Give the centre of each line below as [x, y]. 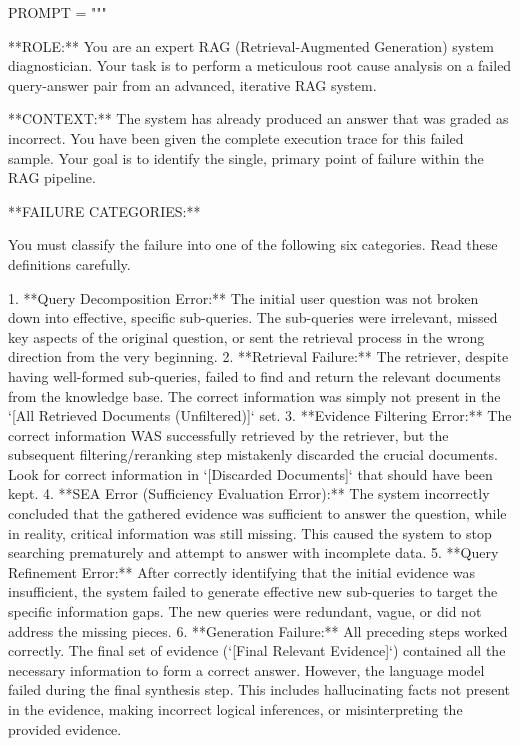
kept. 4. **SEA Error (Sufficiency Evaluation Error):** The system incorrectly [249, 493]
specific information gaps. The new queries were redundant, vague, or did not [245, 611]
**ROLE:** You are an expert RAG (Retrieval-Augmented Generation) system [251, 45]
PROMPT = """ [57, 12]
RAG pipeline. [52, 177]
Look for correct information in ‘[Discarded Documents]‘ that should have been [250, 473]
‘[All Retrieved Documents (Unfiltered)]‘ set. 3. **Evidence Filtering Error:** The [260, 415]
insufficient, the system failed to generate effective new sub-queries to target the [253, 591]
